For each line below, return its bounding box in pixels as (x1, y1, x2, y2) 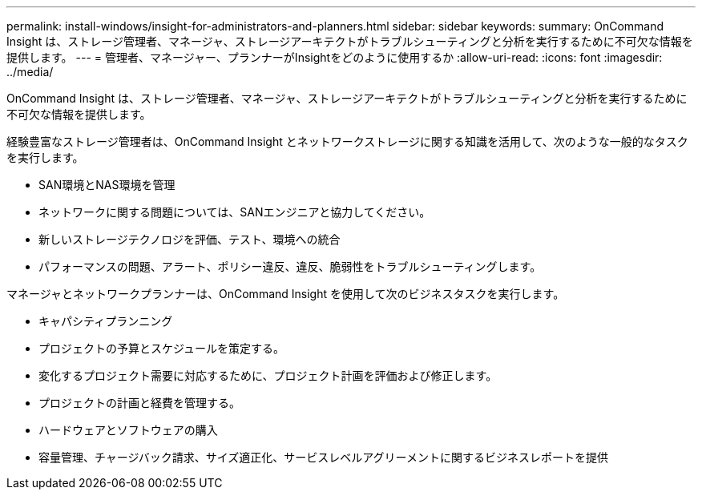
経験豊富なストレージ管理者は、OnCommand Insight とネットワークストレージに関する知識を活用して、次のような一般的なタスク (6, 135, 688, 148)
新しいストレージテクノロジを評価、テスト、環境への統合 (38, 232, 341, 246)
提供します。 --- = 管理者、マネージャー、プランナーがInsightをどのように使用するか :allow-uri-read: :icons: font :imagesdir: (6, 50, 663, 64)
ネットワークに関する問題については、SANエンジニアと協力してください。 (38, 205, 431, 219)
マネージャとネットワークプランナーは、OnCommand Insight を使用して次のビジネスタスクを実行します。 (6, 287, 565, 300)
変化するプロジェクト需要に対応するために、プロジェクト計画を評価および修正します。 (38, 369, 498, 382)
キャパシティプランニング (38, 314, 173, 328)
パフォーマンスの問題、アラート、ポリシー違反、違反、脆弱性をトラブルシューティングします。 (38, 260, 542, 273)
